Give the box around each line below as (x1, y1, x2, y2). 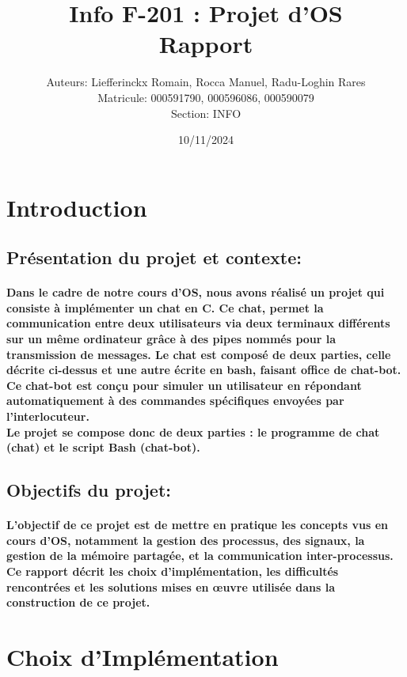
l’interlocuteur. (6, 408, 89, 424)
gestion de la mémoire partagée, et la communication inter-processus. (6, 547, 394, 564)
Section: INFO (170, 104, 242, 121)
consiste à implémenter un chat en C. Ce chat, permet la (6, 299, 324, 316)
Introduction (6, 191, 147, 223)
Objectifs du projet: (6, 478, 171, 502)
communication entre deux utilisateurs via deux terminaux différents (6, 315, 390, 331)
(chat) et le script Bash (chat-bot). (6, 439, 200, 456)
